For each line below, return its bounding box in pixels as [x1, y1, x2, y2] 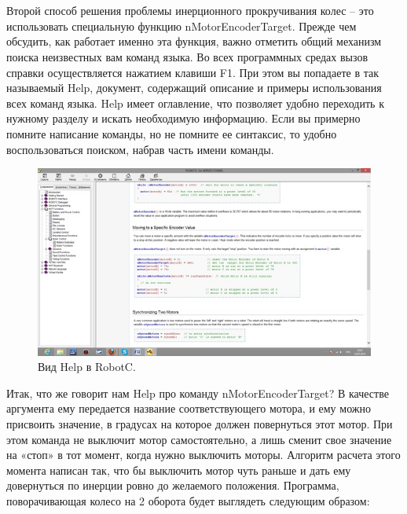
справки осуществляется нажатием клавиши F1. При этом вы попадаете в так [6, 64, 379, 80]
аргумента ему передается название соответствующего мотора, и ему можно [6, 400, 371, 417]
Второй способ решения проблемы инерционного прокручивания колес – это [6, 2, 374, 19]
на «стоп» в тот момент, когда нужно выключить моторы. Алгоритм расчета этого [6, 446, 401, 463]
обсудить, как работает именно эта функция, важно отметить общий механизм [6, 33, 382, 50]
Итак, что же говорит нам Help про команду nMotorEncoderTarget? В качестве [6, 384, 389, 401]
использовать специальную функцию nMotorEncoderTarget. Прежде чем [6, 17, 357, 34]
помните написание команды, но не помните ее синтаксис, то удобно [6, 125, 337, 141]
